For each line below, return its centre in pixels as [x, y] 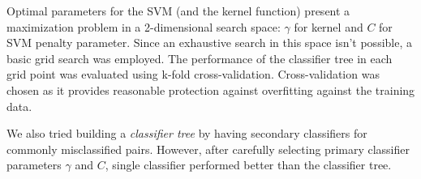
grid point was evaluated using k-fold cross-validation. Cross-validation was [193, 74]
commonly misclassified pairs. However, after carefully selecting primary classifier [208, 149]
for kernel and [329, 26]
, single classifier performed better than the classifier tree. [248, 165]
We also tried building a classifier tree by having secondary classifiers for [187, 133]
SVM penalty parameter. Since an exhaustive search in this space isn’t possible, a [209, 43]
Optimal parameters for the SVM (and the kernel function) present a [178, 11]
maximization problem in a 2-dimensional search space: [144, 26]
